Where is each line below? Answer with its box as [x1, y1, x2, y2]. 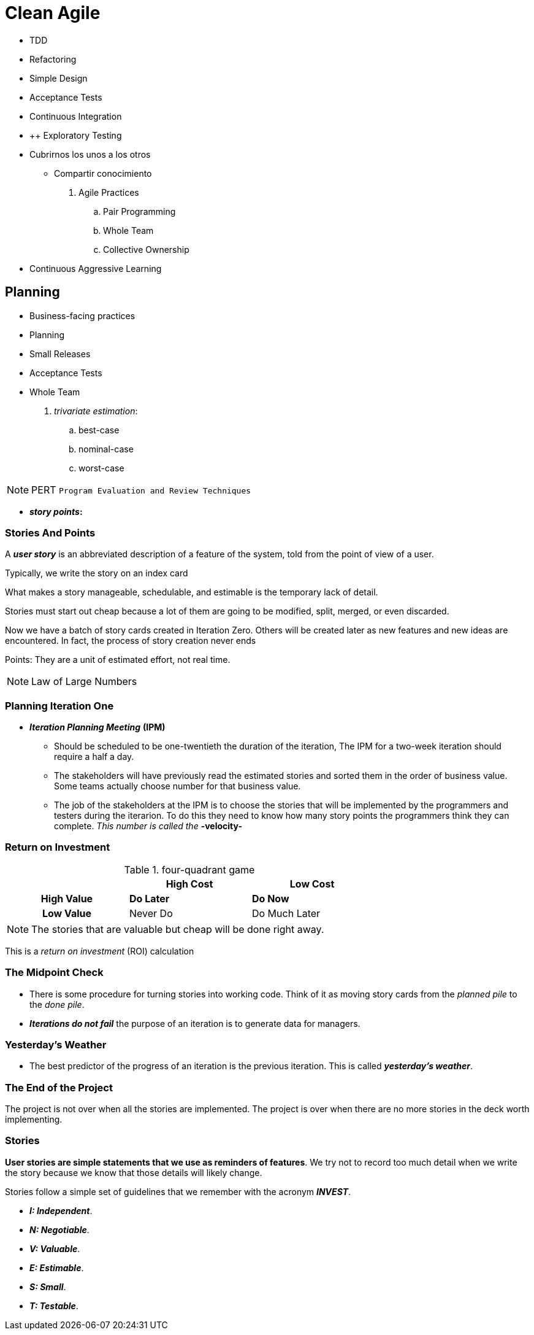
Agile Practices [78, 187, 139, 198]
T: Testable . [29, 1300, 78, 1311]
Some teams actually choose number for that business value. [54, 781, 301, 792]
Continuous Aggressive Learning [29, 263, 162, 274]
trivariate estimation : [54, 405, 138, 416]
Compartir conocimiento [54, 168, 152, 179]
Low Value [42, 907, 92, 919]
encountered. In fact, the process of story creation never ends [5, 635, 256, 646]
